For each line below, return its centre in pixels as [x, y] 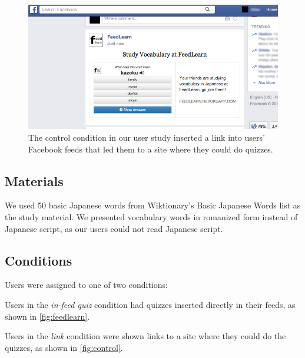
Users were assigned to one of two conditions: [86, 285]
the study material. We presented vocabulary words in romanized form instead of [151, 217]
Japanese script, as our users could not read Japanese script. [114, 228]
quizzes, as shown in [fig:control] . [64, 347]
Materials [34, 180]
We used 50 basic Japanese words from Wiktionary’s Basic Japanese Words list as [153, 205]
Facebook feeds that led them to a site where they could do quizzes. [151, 149]
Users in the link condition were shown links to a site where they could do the [145, 336]
